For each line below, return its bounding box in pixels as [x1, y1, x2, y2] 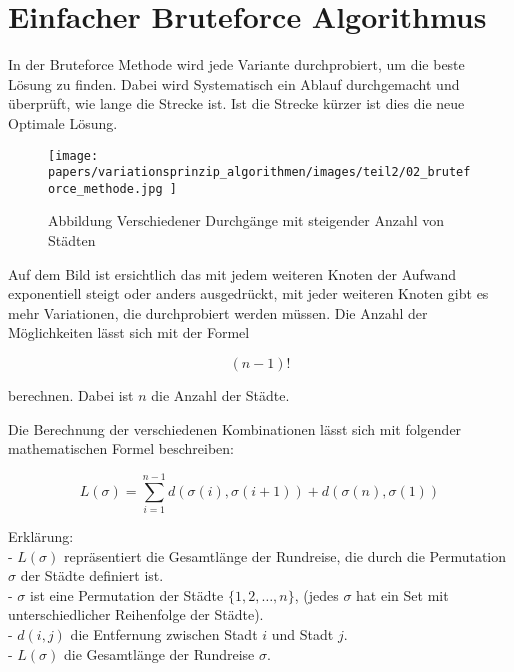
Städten [48, 230, 96, 251]
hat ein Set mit [356, 584, 449, 605]
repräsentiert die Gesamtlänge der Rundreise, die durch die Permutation [64, 545, 506, 566]
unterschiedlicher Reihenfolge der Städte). [8, 604, 264, 625]
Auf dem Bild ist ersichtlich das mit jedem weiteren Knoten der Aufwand [8, 263, 457, 284]
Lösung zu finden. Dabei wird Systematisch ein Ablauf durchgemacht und [8, 73, 460, 94]
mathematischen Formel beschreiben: [8, 438, 234, 459]
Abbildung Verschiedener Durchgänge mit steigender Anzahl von [48, 210, 445, 231]
